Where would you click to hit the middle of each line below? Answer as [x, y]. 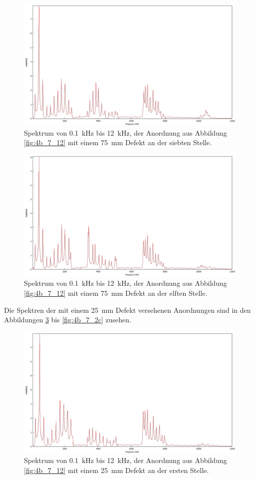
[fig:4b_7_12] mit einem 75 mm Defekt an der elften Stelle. [116, 293]
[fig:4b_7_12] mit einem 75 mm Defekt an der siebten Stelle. [118, 142]
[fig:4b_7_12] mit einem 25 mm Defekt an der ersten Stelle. [117, 470]
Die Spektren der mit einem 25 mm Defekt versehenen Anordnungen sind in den [127, 310]
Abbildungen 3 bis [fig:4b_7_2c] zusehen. [68, 320]
